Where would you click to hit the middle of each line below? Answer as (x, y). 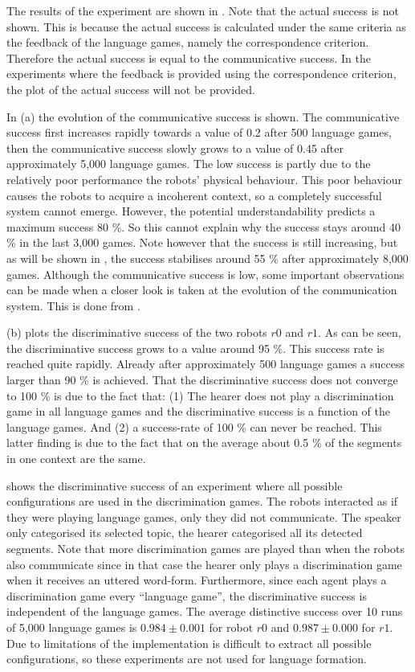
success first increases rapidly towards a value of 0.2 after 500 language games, (199, 132)
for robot (231, 627)
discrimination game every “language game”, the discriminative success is (187, 595)
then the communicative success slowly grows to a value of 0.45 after (175, 148)
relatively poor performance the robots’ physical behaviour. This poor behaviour (204, 179)
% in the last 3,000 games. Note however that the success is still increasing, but (202, 242)
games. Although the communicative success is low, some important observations (205, 274)
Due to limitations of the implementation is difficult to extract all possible (189, 643)
